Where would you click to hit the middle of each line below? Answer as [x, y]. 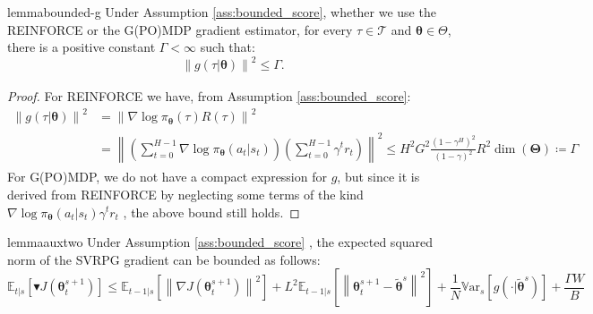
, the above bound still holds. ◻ [211, 212]
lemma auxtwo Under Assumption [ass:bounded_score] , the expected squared [220, 242]
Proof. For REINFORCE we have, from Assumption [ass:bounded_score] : [209, 96]
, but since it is [378, 177]
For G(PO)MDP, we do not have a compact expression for [167, 177]
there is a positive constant [82, 47]
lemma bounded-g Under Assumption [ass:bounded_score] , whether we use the [222, 12]
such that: [228, 47]
